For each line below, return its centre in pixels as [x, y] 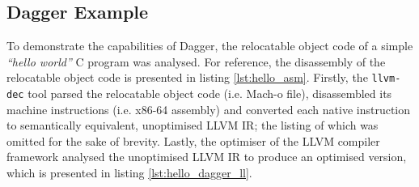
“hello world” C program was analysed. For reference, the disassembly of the [196, 61]
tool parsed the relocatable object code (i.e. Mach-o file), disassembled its [210, 93]
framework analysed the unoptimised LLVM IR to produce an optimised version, [207, 157]
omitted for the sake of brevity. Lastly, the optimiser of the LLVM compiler [193, 140]
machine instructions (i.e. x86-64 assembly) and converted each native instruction [209, 109]
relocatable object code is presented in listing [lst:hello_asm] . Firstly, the [187, 77]
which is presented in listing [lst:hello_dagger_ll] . [129, 173]
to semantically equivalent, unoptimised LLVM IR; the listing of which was [193, 125]
